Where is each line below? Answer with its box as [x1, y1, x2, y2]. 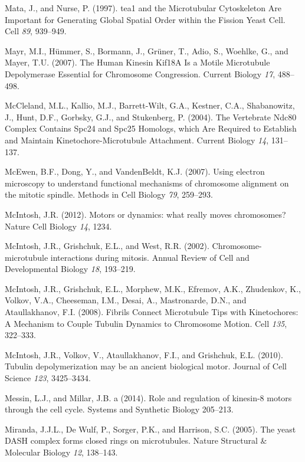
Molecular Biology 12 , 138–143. [5, 446, 118, 458]
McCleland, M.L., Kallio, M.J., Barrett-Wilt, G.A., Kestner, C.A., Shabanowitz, [5, 99, 295, 112]
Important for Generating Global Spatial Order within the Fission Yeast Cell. [5, 13, 286, 25]
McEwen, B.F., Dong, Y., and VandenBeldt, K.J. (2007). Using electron [5, 165, 265, 178]
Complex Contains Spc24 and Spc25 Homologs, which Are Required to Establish [5, 122, 297, 135]
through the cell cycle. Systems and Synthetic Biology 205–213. [5, 403, 234, 415]
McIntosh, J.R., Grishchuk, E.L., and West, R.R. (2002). [5, 240, 209, 252]
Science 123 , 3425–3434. [5, 372, 91, 384]
